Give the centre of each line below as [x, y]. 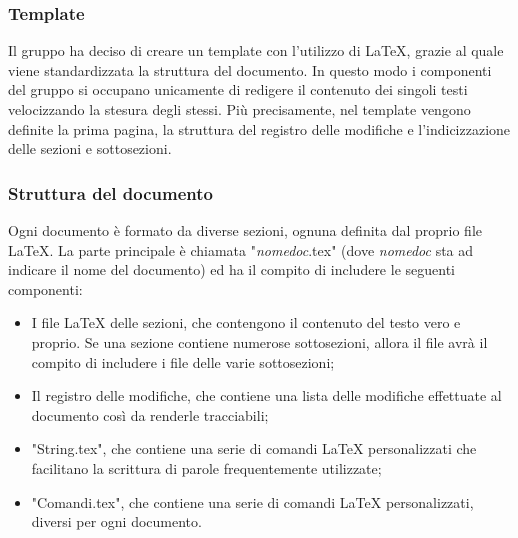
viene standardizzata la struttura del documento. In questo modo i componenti [250, 69]
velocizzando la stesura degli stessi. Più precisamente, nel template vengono [239, 109]
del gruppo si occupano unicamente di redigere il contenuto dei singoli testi [238, 89]
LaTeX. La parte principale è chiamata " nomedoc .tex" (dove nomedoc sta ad [241, 249]
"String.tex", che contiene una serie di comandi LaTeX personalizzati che [254, 448]
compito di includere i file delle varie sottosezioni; [183, 361]
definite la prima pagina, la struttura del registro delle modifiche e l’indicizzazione [259, 128]
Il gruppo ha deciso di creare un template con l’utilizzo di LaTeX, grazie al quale [256, 50]
